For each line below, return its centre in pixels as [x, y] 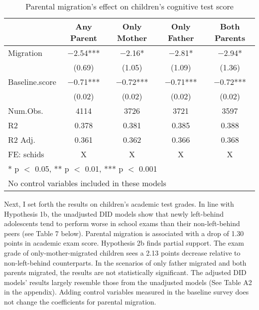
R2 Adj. [22, 140]
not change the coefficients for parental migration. [80, 301]
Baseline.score [32, 82]
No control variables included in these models [87, 183]
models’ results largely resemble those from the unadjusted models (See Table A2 [128, 282]
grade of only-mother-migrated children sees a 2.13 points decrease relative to [122, 252]
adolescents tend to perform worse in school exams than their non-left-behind [122, 223]
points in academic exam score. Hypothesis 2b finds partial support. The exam [124, 243]
